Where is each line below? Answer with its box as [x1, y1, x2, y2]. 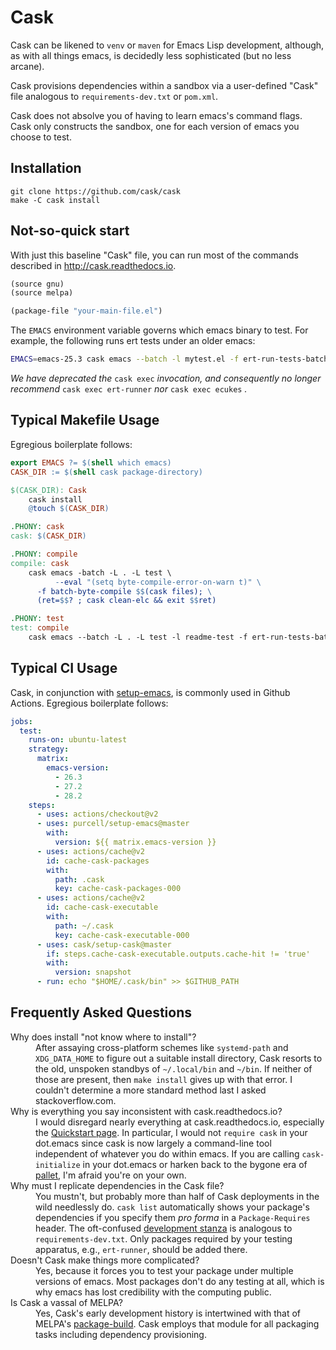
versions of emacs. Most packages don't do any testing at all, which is [35, 1275, 325, 1287]
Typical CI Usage [10, 660, 118, 677]
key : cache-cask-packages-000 [54, 884, 182, 894]
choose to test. [10, 131, 72, 143]
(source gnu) [10, 279, 65, 289]
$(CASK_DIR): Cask [10, 485, 87, 495]
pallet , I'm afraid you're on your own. [35, 1169, 187, 1181]
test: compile [10, 623, 70, 633]
